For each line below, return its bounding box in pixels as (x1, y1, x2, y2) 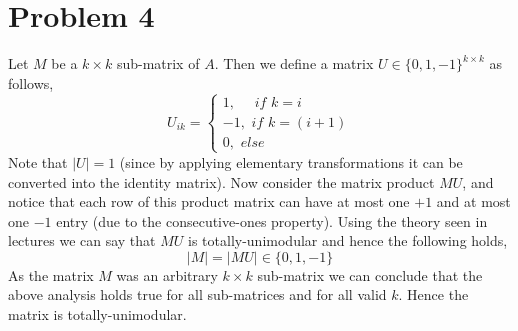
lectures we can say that (8, 230, 156, 251)
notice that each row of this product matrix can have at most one (8, 191, 410, 212)
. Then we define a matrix (214, 53, 374, 74)
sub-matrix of (116, 53, 200, 74)
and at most (436, 191, 511, 212)
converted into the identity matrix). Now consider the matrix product (8, 171, 435, 192)
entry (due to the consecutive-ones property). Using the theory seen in (56, 210, 488, 231)
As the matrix (8, 264, 94, 285)
